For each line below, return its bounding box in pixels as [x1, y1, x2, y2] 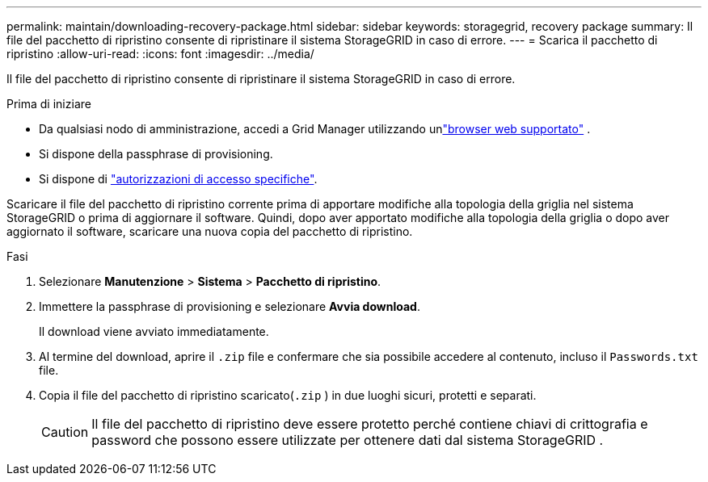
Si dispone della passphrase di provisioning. [39, 147, 273, 161]
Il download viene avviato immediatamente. [39, 325, 269, 338]
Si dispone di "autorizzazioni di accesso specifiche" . [39, 172, 318, 186]
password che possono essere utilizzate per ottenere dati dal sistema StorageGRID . [91, 432, 604, 448]
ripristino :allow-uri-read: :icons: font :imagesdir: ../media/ [6, 47, 314, 61]
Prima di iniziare [6, 97, 91, 111]
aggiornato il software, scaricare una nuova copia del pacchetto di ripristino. [6, 224, 413, 238]
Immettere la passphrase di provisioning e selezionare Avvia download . [39, 300, 420, 313]
